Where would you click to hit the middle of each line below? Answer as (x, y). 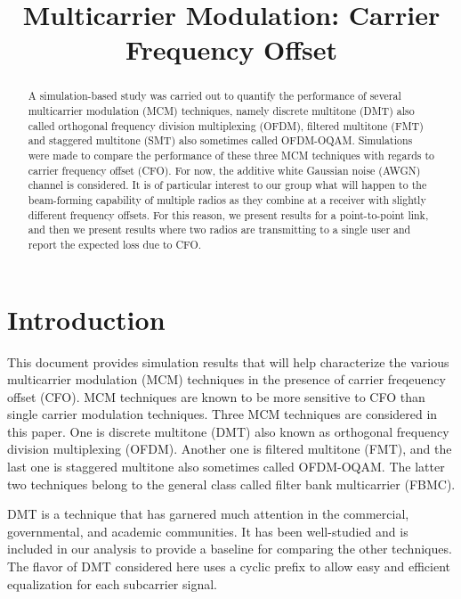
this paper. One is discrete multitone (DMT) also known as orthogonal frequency (228, 431)
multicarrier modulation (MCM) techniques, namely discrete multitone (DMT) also (221, 111)
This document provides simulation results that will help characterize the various (228, 361)
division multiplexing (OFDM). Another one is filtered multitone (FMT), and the (230, 449)
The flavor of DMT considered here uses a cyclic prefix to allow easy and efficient (229, 566)
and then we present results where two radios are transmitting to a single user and (219, 230)
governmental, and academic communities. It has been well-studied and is (208, 531)
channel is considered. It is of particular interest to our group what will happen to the (227, 185)
